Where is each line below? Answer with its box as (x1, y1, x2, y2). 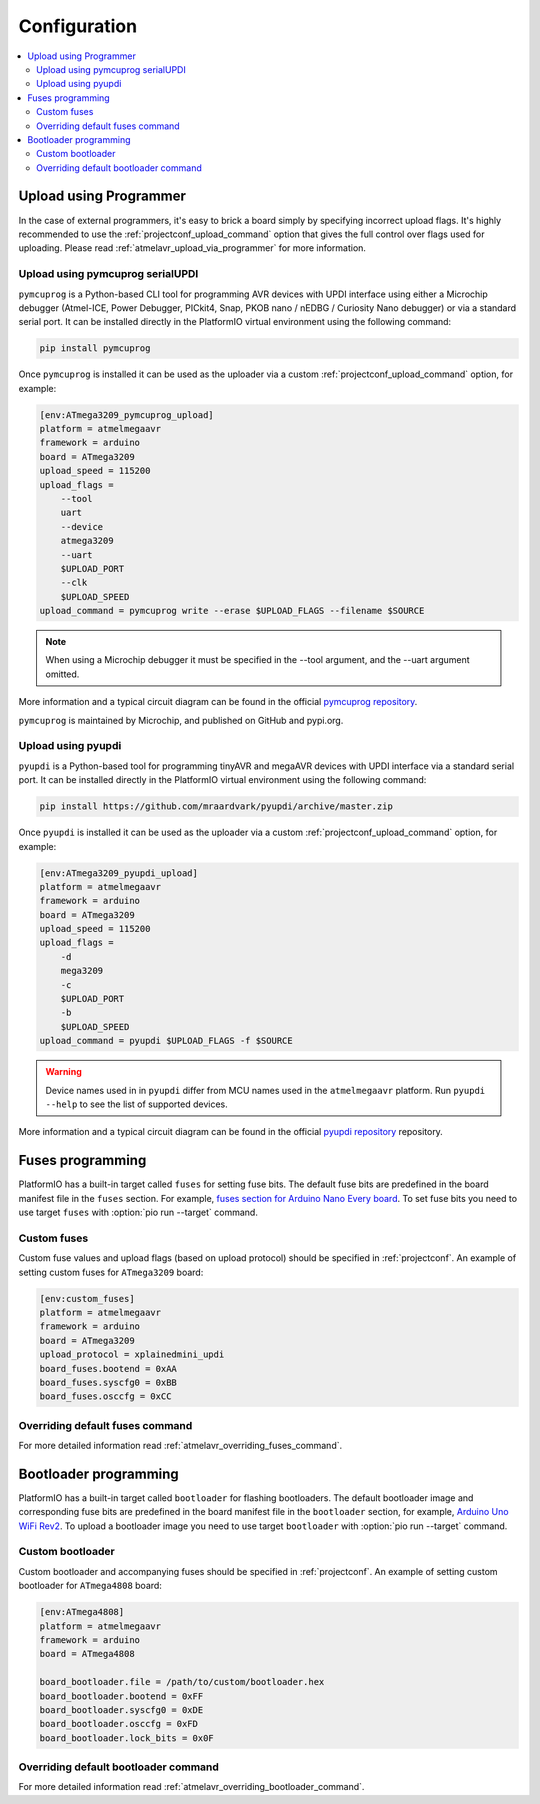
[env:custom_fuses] (39, 1293, 135, 1304)
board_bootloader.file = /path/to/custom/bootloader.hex (39, 1676, 325, 1688)
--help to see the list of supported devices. (45, 1098, 229, 1110)
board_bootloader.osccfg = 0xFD (39, 1718, 199, 1730)
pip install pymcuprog (39, 343, 151, 354)
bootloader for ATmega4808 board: (18, 1580, 162, 1592)
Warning (45, 1066, 82, 1078)
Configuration (18, 15, 138, 37)
